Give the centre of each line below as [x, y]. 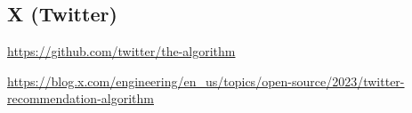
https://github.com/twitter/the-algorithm [121, 51]
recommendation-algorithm [81, 98]
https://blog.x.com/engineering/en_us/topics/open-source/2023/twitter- [206, 81]
